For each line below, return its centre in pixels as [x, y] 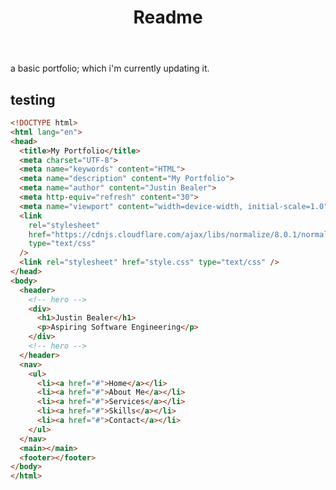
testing [33, 99]
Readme [168, 17]
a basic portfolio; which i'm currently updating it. [110, 68]
